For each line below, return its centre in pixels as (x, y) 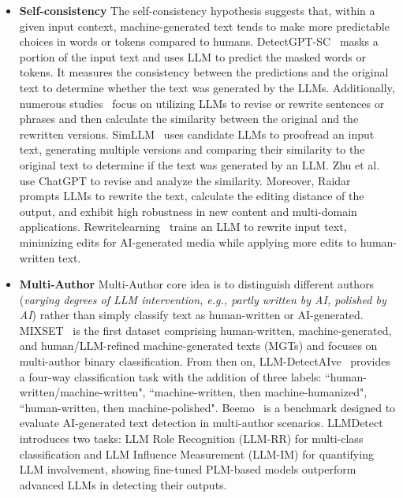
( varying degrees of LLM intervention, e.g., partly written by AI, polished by (203, 299)
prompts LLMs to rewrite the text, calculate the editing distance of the (192, 196)
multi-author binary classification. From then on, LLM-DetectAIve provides (205, 361)
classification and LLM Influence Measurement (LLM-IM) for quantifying (196, 453)
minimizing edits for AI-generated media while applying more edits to (188, 242)
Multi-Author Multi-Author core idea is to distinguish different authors (197, 284)
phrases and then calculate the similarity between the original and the (189, 119)
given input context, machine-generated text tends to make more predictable (204, 26)
